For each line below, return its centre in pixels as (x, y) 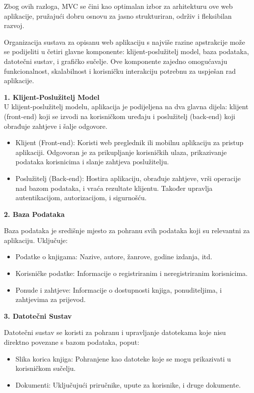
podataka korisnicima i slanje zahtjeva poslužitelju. (92, 162)
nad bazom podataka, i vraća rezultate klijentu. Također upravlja (114, 188)
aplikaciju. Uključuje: (36, 240)
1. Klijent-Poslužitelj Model (52, 97)
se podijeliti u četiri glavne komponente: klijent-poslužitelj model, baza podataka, (127, 51)
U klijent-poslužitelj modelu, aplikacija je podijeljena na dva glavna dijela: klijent (126, 106)
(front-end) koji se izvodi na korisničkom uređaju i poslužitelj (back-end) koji (120, 116)
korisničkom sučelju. (46, 368)
